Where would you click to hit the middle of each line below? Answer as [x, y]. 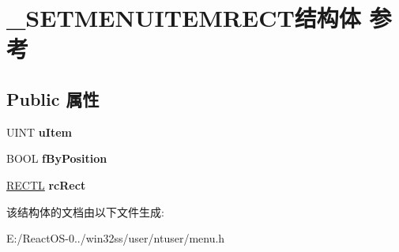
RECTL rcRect [46, 184]
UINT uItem [39, 132]
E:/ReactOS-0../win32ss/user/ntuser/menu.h [116, 238]
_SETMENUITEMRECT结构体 [184, 18]
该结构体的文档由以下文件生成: [85, 211]
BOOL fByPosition [57, 158]
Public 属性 [53, 98]
